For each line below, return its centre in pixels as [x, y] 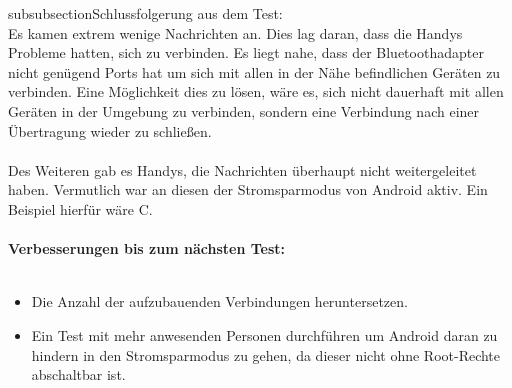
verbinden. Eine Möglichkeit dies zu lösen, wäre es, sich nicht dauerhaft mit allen [256, 91]
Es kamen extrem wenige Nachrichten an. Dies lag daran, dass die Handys [235, 32]
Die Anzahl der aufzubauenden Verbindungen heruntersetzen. [219, 301]
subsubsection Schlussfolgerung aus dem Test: [145, 13]
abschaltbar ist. [78, 374]
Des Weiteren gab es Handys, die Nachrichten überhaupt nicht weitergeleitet [242, 169]
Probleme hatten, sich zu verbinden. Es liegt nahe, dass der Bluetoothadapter [246, 52]
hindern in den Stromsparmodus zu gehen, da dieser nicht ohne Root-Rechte [266, 354]
